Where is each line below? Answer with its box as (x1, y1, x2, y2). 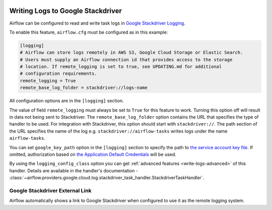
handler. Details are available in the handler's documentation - (9, 167, 139, 173)
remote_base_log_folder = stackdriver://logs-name (20, 85, 148, 90)
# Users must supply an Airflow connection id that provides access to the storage (20, 57, 233, 62)
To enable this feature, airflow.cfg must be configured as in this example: (9, 29, 168, 35)
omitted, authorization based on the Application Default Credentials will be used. (9, 151, 176, 157)
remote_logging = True (20, 78, 76, 83)
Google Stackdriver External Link (9, 187, 92, 194)
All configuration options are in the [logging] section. (9, 98, 124, 104)
